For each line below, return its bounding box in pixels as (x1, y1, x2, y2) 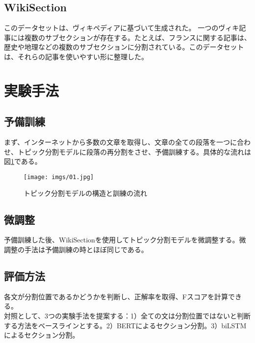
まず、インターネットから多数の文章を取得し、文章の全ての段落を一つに (4, 137, 237, 147)
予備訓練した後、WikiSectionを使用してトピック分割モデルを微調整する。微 (4, 235, 246, 245)
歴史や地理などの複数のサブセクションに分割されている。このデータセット (4, 42, 244, 52)
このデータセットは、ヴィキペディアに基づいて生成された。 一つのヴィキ (4, 23, 239, 33)
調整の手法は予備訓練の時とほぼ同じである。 (4, 244, 148, 254)
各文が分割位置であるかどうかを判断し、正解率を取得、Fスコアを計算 (4, 291, 228, 301)
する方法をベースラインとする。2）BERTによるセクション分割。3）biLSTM (4, 320, 247, 330)
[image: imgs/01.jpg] (24, 173, 94, 181)
